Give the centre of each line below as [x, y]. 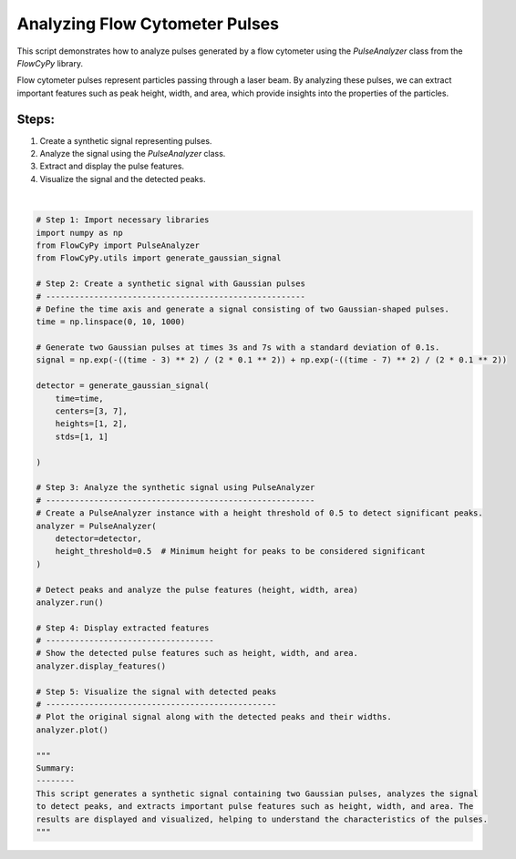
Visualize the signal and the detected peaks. [123, 179]
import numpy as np [79, 233]
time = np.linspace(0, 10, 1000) [111, 322]
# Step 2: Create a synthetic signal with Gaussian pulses [170, 284]
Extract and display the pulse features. [112, 166]
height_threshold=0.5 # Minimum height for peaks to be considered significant [240, 552]
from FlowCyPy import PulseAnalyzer [118, 245]
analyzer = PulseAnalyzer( [96, 526]
